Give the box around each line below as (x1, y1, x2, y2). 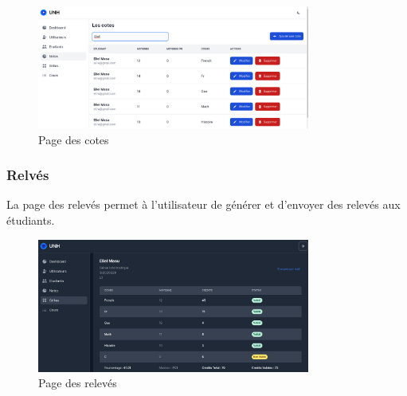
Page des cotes (38, 131, 109, 147)
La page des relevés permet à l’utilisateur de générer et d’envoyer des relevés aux (6, 196, 401, 213)
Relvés (6, 165, 49, 185)
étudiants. (6, 212, 55, 229)
